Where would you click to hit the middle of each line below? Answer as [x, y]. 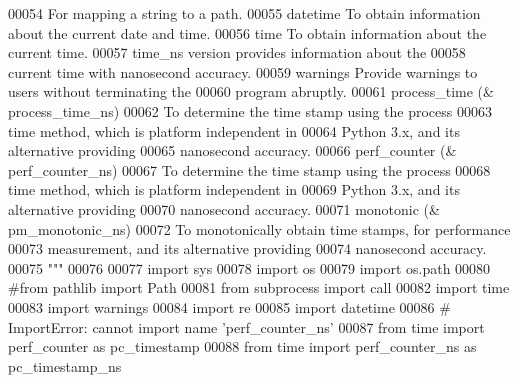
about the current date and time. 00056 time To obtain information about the [247, 32]
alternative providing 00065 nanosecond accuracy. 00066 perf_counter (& [232, 150]
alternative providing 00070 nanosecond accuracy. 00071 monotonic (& [224, 208]
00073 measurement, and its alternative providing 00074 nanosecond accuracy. [247, 248]
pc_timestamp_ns [65, 365]
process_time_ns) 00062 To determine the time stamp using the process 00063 [250, 110]
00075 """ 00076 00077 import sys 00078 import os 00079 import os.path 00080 [249, 267]
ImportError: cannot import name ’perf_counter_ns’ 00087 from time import [246, 326]
